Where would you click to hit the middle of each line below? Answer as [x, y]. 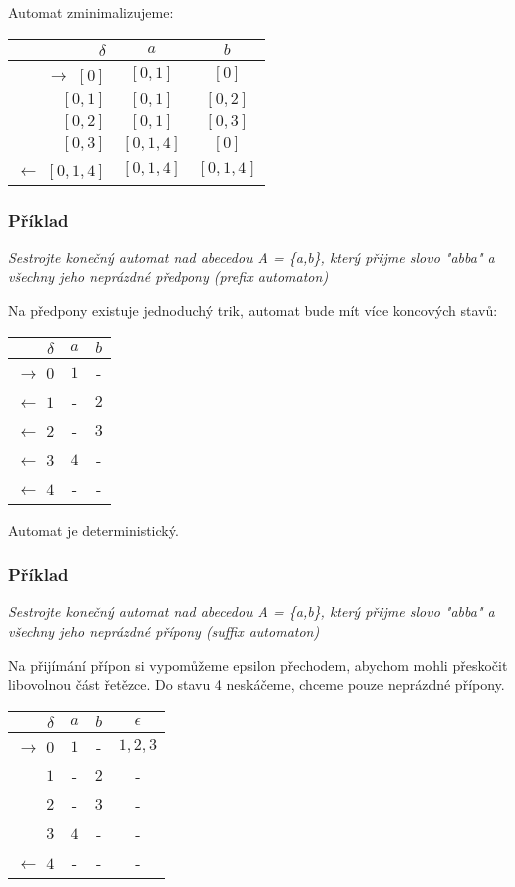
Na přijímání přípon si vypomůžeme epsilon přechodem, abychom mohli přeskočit [258, 664]
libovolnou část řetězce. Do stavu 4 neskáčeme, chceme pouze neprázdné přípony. [256, 684]
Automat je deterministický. [93, 529]
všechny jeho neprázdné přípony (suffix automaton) [164, 631]
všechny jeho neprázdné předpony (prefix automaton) [168, 276]
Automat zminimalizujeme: [91, 12]
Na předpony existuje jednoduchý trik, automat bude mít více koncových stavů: [253, 310]
